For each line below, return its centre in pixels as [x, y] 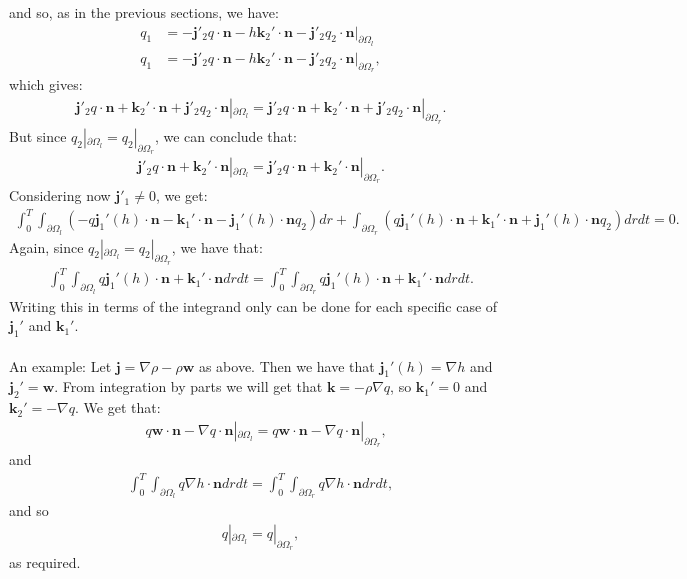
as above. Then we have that [286, 365]
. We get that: [118, 407]
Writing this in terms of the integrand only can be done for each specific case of [253, 305]
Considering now [60, 195]
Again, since [46, 246]
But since [38, 135]
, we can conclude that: [225, 135]
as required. [45, 562]
